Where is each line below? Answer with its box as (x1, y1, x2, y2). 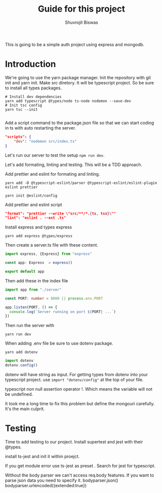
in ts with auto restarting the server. (5, 125, 76, 131)
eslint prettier (5, 184, 38, 190)
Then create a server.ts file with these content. (5, 242, 98, 248)
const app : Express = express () (5, 261, 73, 265)
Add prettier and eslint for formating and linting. (5, 171, 100, 177)
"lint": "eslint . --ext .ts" (5, 215, 66, 220)
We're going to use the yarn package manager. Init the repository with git (5, 74, 151, 81)
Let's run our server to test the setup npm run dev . (5, 152, 105, 158)
